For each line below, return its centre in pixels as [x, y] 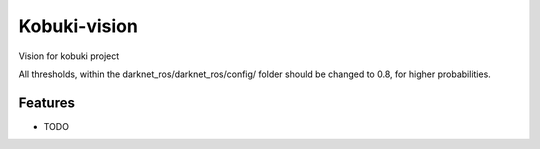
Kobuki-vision [78, 26]
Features [46, 102]
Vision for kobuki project [69, 56]
